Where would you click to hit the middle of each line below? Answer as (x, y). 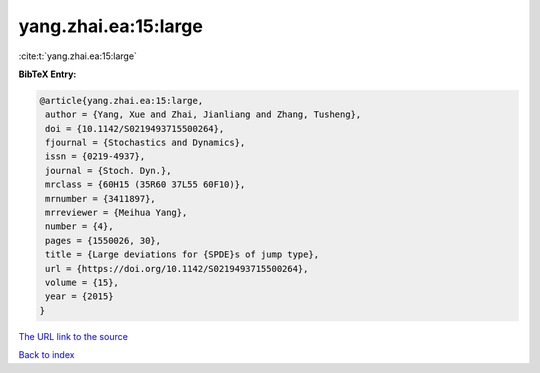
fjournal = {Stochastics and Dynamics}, (145, 143)
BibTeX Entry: (47, 74)
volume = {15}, (82, 282)
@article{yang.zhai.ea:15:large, (121, 100)
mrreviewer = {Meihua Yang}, (116, 213)
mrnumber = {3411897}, (101, 198)
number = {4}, (79, 226)
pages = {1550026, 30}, (103, 240)
